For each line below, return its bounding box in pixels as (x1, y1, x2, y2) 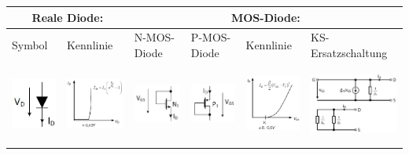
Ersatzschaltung (311, 44, 388, 60)
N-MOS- (134, 29, 175, 45)
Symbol (12, 37, 48, 53)
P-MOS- (190, 29, 231, 45)
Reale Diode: (31, 9, 104, 25)
